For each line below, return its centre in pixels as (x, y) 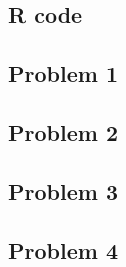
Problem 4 (63, 249)
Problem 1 (63, 73)
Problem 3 (63, 190)
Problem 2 (63, 131)
